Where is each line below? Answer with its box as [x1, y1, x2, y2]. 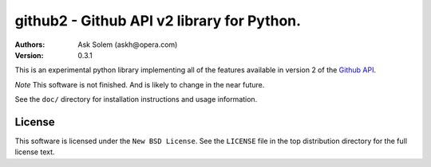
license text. [14, 147, 55, 157]
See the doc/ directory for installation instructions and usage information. [14, 95, 258, 104]
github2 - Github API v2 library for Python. [14, 12, 302, 29]
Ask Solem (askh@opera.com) [77, 40, 178, 49]
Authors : [14, 40, 45, 49]
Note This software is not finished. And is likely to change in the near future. [14, 80, 265, 89]
